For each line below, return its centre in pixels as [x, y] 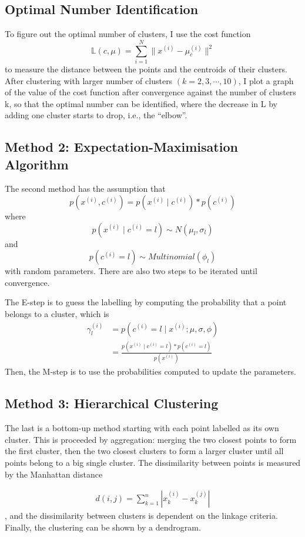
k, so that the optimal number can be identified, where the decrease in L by [141, 103]
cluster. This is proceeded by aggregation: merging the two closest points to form [151, 439]
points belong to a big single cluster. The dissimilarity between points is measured [153, 462]
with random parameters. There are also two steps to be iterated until [131, 271]
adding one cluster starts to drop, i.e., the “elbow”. [96, 115]
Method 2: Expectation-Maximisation [121, 147]
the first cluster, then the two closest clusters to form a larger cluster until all [144, 451]
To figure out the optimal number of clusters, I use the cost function [128, 34]
